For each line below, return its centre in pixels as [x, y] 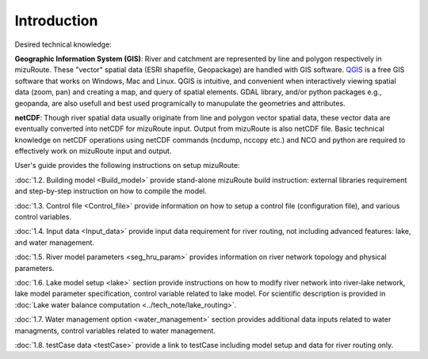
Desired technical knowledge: [63, 44]
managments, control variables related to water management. [115, 330]
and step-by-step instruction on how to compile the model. [111, 191]
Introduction [56, 21]
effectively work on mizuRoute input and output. [93, 151]
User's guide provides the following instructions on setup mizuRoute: [127, 166]
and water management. [55, 243]
